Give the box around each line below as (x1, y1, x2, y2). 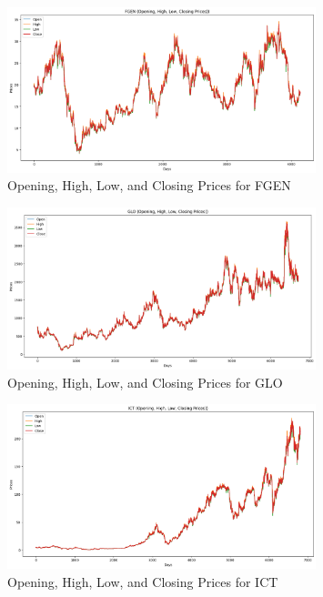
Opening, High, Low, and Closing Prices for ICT (7, 572, 278, 591)
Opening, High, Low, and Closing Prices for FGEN (7, 176, 291, 195)
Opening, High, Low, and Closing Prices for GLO (7, 372, 283, 391)
